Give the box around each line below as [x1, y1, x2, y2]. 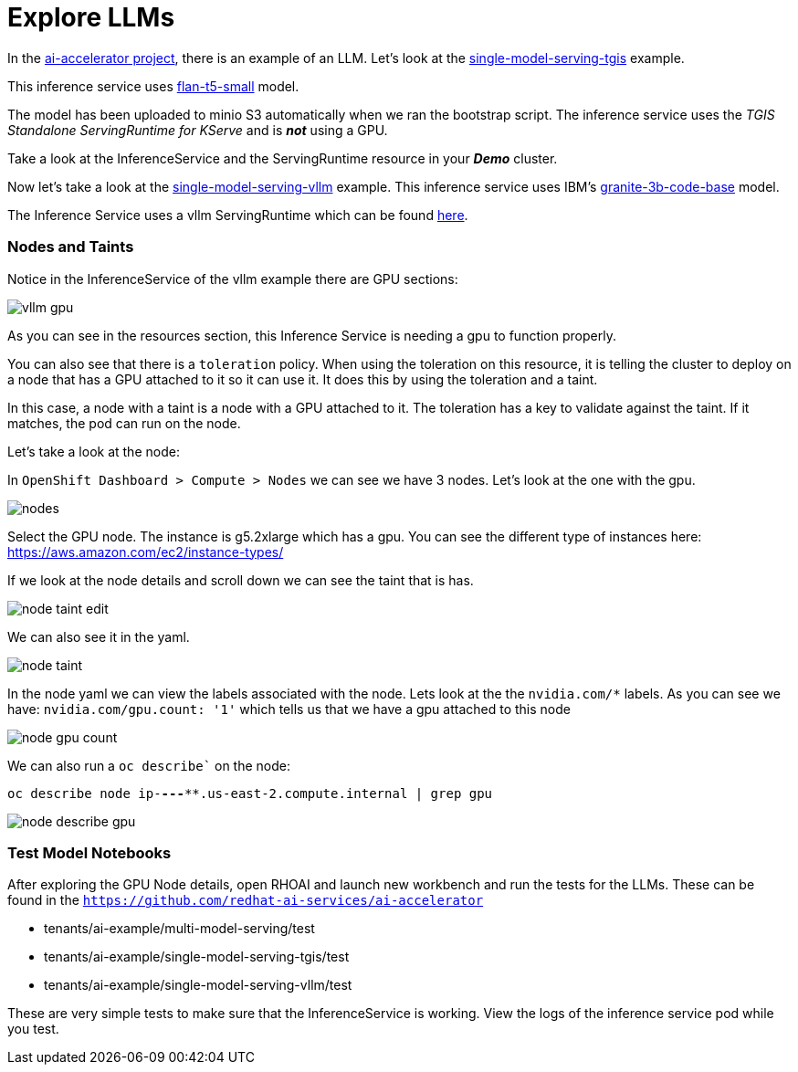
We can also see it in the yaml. [7, 628, 190, 645]
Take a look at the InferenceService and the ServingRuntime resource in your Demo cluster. [7, 150, 558, 166]
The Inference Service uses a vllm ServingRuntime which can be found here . [7, 206, 468, 223]
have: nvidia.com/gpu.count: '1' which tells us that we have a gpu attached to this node [7, 700, 571, 717]
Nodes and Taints [7, 237, 134, 257]
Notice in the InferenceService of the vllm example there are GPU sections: [7, 270, 458, 287]
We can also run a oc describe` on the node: [7, 757, 291, 773]
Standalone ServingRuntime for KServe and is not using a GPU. [7, 121, 388, 138]
